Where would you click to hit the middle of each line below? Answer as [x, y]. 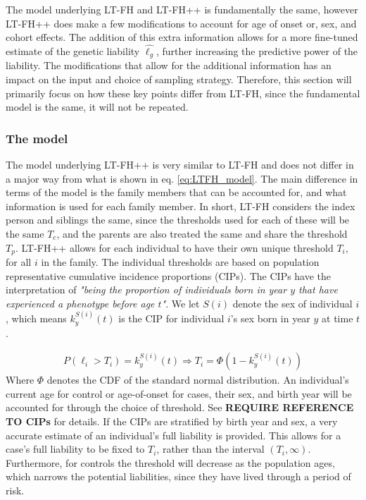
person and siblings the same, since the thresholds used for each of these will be [178, 220]
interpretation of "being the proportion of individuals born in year [146, 289]
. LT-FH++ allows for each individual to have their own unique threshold [174, 247]
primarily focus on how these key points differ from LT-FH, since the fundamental [183, 93]
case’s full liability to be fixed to [75, 449]
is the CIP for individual [171, 318]
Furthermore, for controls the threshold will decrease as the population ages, [170, 462]
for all [19, 262]
